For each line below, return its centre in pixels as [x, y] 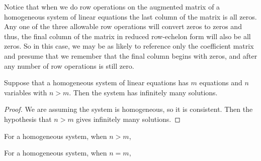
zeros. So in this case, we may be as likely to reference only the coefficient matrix [129, 46]
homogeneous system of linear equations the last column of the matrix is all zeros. [130, 16]
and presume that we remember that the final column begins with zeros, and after [131, 55]
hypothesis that [28, 119]
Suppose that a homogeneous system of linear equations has [96, 83]
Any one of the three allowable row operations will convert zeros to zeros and [123, 26]
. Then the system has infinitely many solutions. [143, 92]
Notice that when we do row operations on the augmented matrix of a [112, 7]
